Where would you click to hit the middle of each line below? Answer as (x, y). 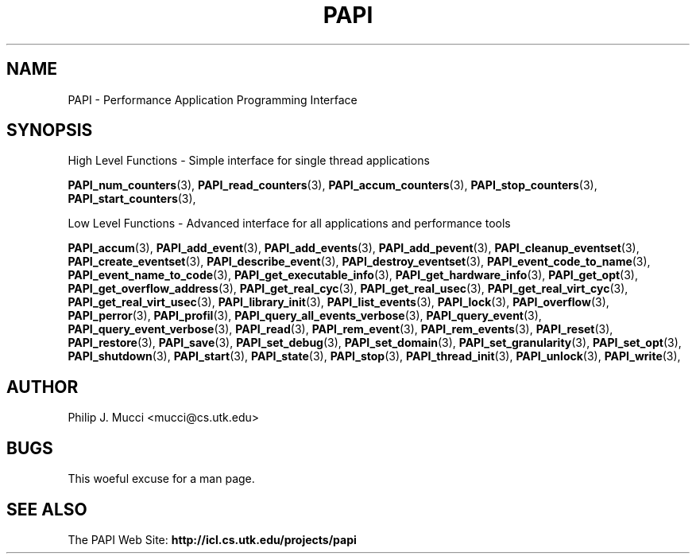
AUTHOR (43, 387)
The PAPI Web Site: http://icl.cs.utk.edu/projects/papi (212, 539)
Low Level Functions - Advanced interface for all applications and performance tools (289, 224)
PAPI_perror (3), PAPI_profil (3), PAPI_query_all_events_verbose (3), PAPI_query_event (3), (305, 316)
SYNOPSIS (50, 130)
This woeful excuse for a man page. (161, 479)
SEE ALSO (47, 509)
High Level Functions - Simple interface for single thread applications (249, 161)
